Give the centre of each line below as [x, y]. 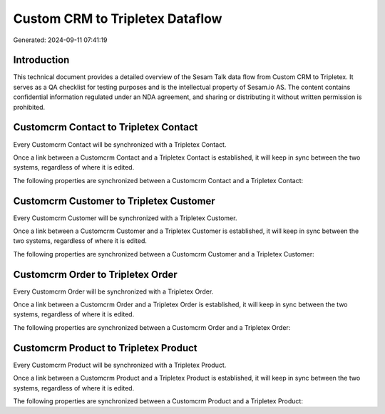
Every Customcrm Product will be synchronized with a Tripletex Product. [120, 365]
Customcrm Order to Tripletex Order [95, 274]
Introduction [41, 60]
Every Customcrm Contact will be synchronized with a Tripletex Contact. [120, 144]
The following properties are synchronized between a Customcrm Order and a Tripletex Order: [152, 327]
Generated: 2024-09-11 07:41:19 [60, 40]
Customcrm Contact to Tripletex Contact [106, 127]
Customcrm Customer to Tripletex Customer [114, 201]
